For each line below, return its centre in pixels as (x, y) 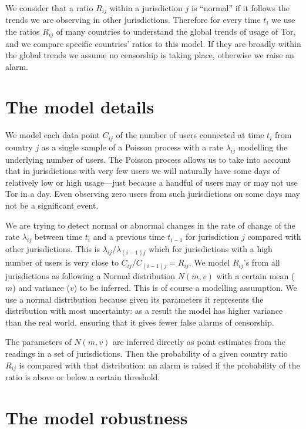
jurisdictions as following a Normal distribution (90, 276)
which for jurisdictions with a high (211, 249)
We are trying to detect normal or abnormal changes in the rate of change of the (150, 225)
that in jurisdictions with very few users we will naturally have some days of (142, 171)
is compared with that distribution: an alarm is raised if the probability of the (159, 365)
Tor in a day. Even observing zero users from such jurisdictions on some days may (153, 194)
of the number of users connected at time (190, 135)
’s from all (262, 262)
